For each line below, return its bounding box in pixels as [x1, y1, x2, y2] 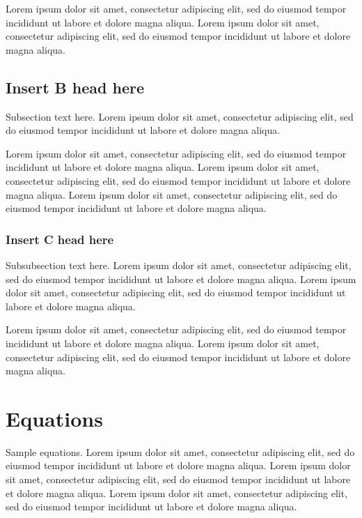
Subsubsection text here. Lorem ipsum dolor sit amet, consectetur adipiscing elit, [6, 257, 352, 272]
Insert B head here [6, 76, 144, 98]
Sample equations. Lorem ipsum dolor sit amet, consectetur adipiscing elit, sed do [6, 444, 355, 459]
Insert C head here [6, 230, 114, 247]
